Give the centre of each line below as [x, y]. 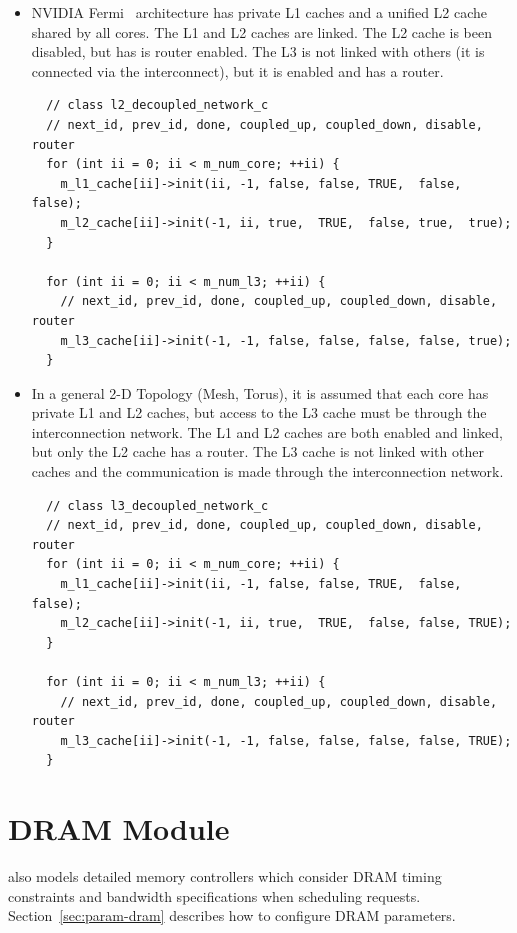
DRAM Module [119, 828]
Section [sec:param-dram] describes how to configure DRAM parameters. [232, 915]
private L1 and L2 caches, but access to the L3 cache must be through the [259, 412]
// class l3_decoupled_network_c [157, 505]
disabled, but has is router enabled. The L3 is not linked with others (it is [258, 51]
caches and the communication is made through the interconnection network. [267, 471]
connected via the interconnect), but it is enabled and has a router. [237, 70]
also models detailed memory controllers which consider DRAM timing [225, 876]
